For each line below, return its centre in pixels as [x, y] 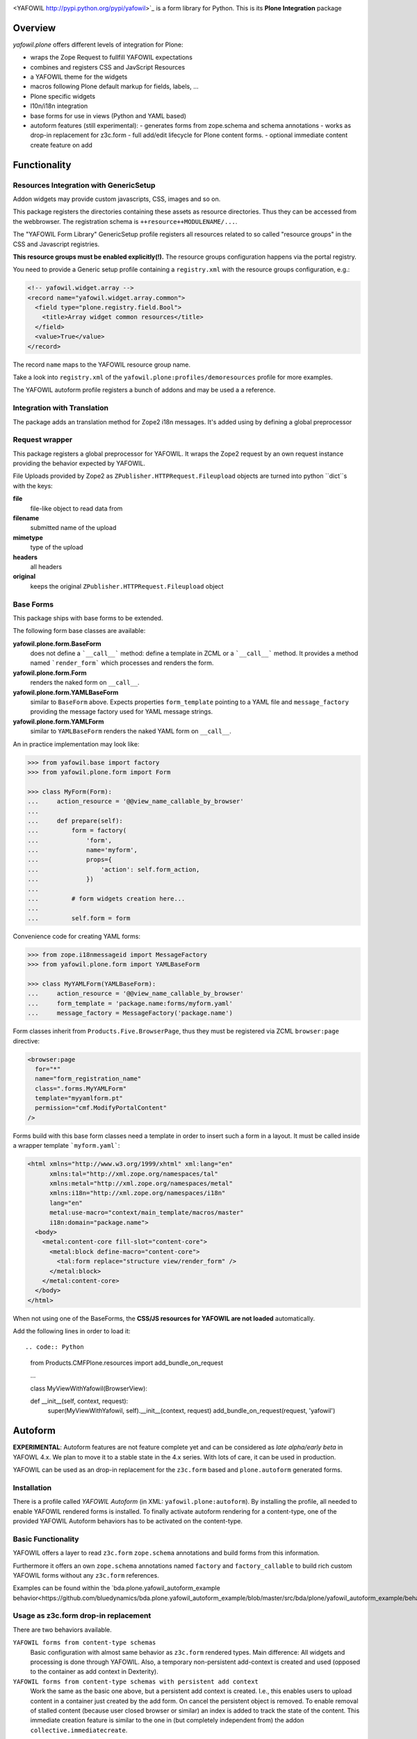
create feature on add [62, 145]
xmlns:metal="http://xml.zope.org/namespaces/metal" [141, 1183]
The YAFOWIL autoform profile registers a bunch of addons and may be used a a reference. [144, 390]
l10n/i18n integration [59, 106]
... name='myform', [83, 850]
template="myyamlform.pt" [79, 1098]
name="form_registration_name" [88, 1079]
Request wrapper [43, 440]
